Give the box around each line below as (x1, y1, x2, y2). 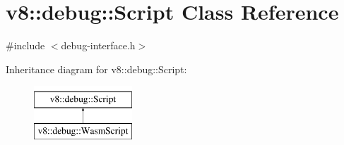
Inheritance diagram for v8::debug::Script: (6, 61, 187, 76)
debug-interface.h (61, 38, 136, 53)
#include (6, 38, 45, 53)
